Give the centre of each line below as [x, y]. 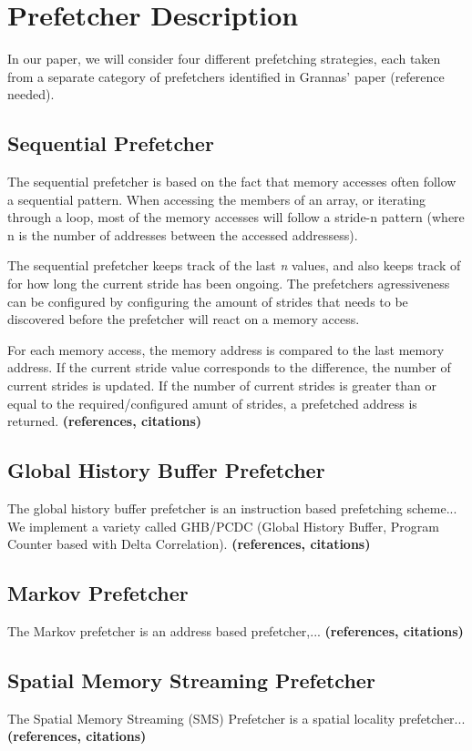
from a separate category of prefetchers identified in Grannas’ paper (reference [226, 76]
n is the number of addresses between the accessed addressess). [183, 234]
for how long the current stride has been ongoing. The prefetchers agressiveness [229, 284]
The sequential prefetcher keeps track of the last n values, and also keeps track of [234, 265]
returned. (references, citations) [105, 421]
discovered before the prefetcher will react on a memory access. [184, 319]
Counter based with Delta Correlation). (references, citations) [189, 544]
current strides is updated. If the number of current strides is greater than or [222, 386]
